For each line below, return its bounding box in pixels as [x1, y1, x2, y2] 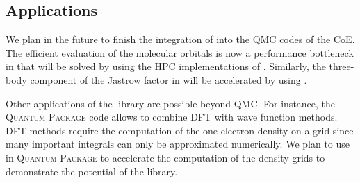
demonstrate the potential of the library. [6, 164, 178, 178]
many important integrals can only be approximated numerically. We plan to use [6, 137, 350, 151]
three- [329, 59, 354, 73]
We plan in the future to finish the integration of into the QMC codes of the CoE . [6, 32, 355, 46]
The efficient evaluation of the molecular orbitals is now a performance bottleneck [6, 45, 354, 60]
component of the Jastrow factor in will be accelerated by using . [30, 72, 307, 87]
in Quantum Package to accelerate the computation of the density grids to [6, 150, 325, 164]
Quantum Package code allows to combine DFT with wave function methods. [6, 110, 338, 124]
